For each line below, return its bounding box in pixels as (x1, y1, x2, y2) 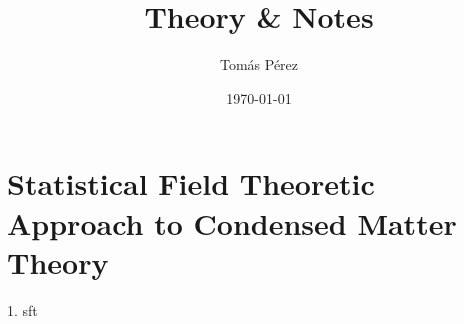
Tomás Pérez (219, 54, 299, 75)
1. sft (7, 299, 38, 320)
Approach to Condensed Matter (7, 202, 457, 243)
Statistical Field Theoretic (7, 163, 375, 204)
